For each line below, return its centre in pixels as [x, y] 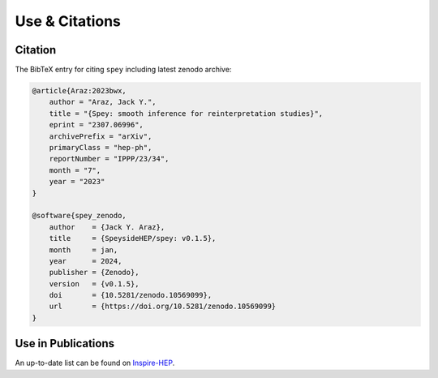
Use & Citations [68, 21]
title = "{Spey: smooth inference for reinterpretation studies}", [186, 113]
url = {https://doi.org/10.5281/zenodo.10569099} [163, 307]
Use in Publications [65, 344]
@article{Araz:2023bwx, [79, 91]
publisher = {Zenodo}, [94, 273]
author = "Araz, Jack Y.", [103, 102]
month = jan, [84, 250]
